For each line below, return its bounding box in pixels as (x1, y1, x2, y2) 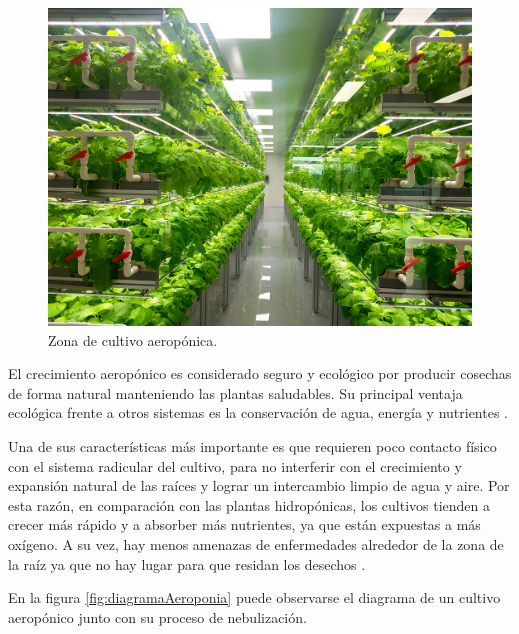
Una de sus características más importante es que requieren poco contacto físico (8, 435, 497, 456)
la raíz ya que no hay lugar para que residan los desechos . (8, 553, 366, 574)
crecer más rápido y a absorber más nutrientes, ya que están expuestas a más (8, 514, 481, 535)
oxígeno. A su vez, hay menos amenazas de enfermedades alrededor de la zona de (8, 533, 504, 554)
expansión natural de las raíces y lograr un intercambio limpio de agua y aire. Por (8, 475, 510, 496)
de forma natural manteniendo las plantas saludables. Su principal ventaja (8, 382, 463, 403)
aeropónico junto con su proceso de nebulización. (8, 606, 307, 627)
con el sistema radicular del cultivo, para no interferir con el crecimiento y (8, 455, 462, 476)
